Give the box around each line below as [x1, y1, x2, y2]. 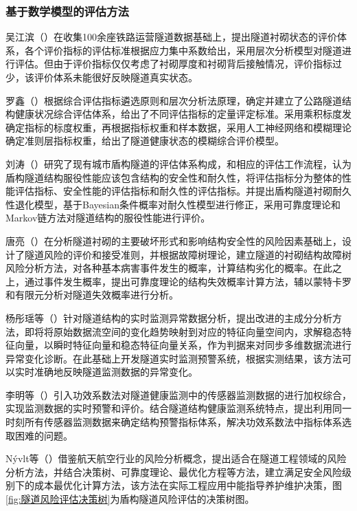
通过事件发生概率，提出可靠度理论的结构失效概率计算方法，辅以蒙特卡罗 [24, 274, 352, 288]
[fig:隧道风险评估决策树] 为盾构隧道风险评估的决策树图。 [5, 492, 255, 506]
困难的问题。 [14, 428, 73, 442]
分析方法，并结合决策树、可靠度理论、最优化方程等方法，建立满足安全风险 [5, 464, 342, 479]
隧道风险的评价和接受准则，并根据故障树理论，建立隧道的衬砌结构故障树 [24, 247, 352, 261]
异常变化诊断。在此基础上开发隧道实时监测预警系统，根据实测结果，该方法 [5, 351, 342, 365]
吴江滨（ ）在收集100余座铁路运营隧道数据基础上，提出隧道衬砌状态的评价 [5, 30, 337, 44]
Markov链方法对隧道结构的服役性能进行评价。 [5, 210, 211, 225]
